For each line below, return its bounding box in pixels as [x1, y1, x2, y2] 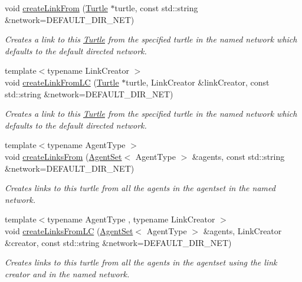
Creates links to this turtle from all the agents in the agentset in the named [5, 182, 275, 194]
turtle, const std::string [114, 2, 198, 14]
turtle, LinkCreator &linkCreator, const [126, 76, 270, 88]
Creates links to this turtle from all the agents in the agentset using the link [5, 256, 277, 268]
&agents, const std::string [192, 150, 285, 162]
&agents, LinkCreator [203, 224, 282, 237]
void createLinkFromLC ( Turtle [5, 76, 119, 88]
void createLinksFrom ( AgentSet [5, 150, 122, 162]
